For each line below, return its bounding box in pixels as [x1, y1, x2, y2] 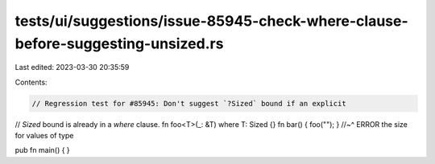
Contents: [14, 77, 48, 87]
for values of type [14, 131, 74, 141]
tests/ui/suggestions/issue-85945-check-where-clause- [14, 12, 408, 30]
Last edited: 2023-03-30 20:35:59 [14, 63, 130, 72]
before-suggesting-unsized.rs [14, 35, 224, 52]
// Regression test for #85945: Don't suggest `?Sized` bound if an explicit [31, 99, 346, 108]
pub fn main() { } [14, 146, 70, 155]
